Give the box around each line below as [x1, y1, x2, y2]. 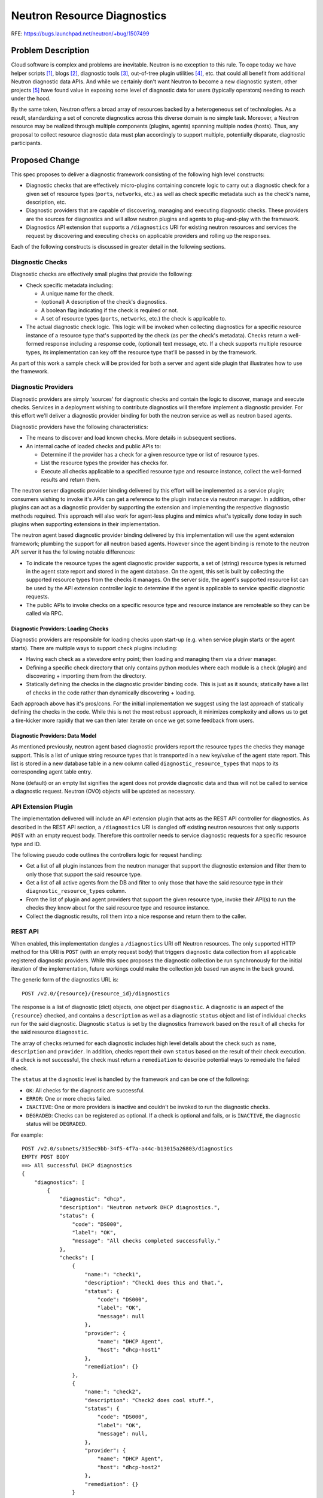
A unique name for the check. [41, 289, 114, 297]
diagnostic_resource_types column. [26, 887, 127, 895]
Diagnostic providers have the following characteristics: [11, 423, 148, 430]
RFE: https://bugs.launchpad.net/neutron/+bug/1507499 [11, 30, 150, 37]
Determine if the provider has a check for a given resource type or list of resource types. [41, 451, 260, 458]
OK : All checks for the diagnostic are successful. [26, 1086, 145, 1094]
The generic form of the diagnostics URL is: [11, 976, 119, 983]
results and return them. [41, 476, 100, 484]
